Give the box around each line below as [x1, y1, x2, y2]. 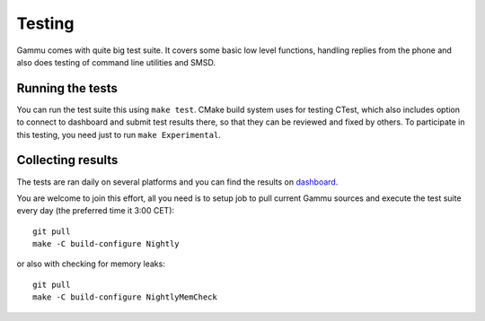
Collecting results [16, 152, 119, 168]
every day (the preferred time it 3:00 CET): [16, 205, 175, 216]
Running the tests [16, 81, 119, 96]
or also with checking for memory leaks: [16, 258, 165, 269]
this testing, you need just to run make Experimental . [16, 129, 222, 140]
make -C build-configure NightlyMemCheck [32, 292, 217, 302]
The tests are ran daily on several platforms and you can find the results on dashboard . [16, 176, 339, 187]
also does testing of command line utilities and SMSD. [16, 56, 216, 67]
